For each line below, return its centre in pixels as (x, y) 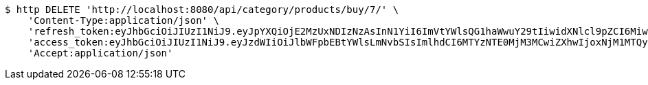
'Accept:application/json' (100, 53)
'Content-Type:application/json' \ (123, 20)
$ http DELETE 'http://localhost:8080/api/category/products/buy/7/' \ (202, 10)
